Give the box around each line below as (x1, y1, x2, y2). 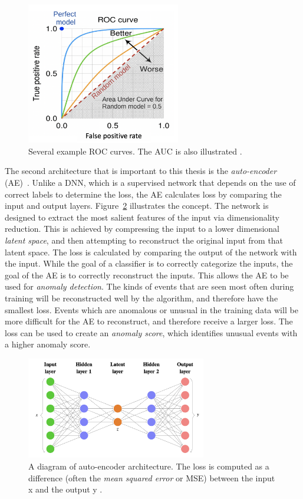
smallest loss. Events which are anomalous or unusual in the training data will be (5, 303, 298, 316)
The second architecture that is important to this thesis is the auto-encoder (5, 165, 277, 177)
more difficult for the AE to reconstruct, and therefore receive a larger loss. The (5, 315, 293, 327)
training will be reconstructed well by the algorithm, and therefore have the (5, 291, 278, 304)
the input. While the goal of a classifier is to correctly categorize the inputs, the (5, 257, 293, 270)
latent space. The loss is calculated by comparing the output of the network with (5, 245, 297, 258)
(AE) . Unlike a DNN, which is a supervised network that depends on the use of (5, 176, 296, 189)
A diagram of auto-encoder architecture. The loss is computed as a (28, 460, 269, 472)
